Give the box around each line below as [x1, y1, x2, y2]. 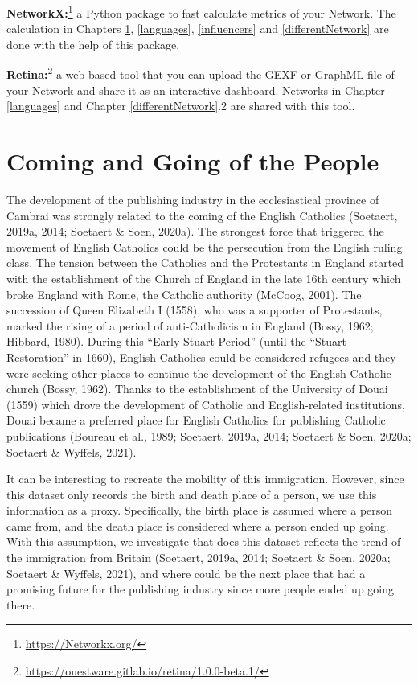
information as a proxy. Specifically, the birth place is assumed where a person [6, 502, 393, 519]
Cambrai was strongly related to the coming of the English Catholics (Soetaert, [6, 207, 398, 224]
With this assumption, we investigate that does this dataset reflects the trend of [6, 533, 401, 550]
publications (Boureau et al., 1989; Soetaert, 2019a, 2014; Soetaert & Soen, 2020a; [6, 427, 412, 444]
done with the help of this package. [6, 35, 180, 52]
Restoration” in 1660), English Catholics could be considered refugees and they [6, 348, 396, 365]
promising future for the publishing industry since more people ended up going [6, 580, 395, 597]
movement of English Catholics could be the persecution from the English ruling [6, 238, 403, 255]
